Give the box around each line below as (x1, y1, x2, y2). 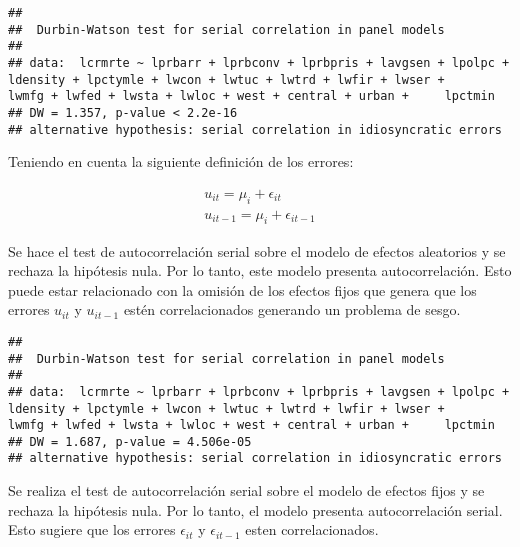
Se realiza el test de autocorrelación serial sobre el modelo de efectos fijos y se (8, 480, 485, 501)
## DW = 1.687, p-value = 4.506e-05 (8, 434, 252, 449)
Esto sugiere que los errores (8, 519, 176, 540)
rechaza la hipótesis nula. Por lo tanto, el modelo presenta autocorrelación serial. (8, 499, 503, 520)
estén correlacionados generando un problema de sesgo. (123, 299, 461, 320)
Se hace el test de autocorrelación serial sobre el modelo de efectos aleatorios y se (8, 240, 506, 261)
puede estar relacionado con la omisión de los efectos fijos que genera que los (8, 279, 477, 300)
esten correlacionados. (245, 519, 379, 540)
